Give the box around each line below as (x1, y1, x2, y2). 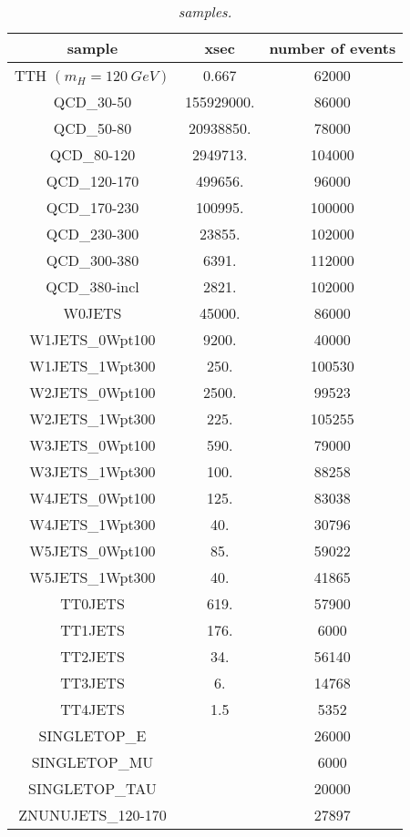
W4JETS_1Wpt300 (29, 514, 156, 535)
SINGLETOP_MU (31, 751, 154, 772)
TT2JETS (60, 646, 125, 667)
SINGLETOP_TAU (28, 778, 157, 799)
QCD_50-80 (53, 117, 132, 138)
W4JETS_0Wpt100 (29, 487, 156, 508)
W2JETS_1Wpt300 (29, 408, 156, 429)
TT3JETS (60, 672, 125, 693)
